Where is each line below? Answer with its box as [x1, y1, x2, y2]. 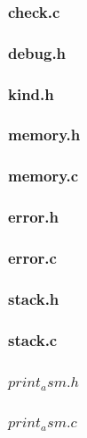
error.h [8, 206, 59, 228]
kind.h [8, 82, 54, 105]
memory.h [8, 123, 81, 146]
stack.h [8, 287, 59, 309]
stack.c [8, 328, 58, 350]
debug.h [8, 41, 67, 63]
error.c [8, 246, 57, 268]
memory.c [8, 164, 79, 187]
